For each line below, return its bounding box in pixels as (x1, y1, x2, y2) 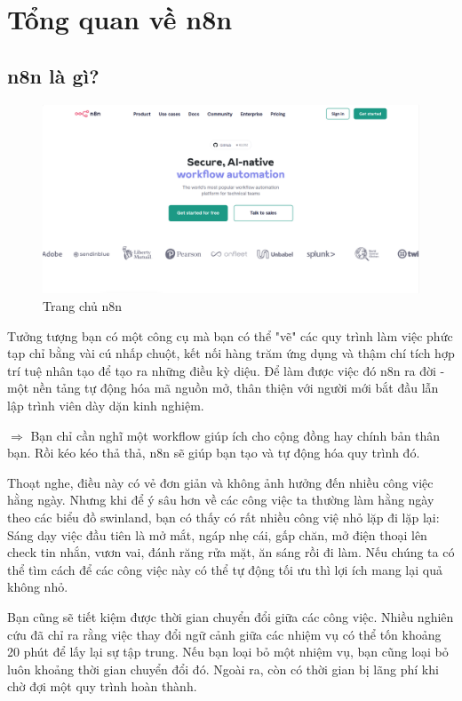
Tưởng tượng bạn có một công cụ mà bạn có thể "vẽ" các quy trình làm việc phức (7, 326, 453, 345)
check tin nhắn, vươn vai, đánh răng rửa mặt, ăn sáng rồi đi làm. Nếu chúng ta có (7, 543, 455, 562)
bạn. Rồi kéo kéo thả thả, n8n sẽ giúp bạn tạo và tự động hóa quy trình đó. (7, 443, 420, 462)
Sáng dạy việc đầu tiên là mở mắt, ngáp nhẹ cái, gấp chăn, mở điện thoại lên (7, 525, 427, 544)
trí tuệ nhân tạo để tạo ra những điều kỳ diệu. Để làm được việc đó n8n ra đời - (7, 361, 445, 379)
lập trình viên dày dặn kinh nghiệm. (7, 395, 204, 414)
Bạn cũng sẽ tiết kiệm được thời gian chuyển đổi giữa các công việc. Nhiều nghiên (7, 607, 454, 625)
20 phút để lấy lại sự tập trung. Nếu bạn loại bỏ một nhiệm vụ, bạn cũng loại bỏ (7, 642, 449, 661)
